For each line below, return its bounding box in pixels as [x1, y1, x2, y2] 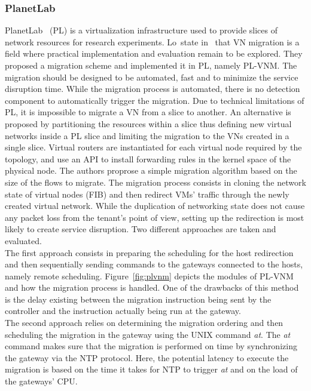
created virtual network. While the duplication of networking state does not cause [5, 199, 305, 212]
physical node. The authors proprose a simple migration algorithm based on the [5, 164, 297, 177]
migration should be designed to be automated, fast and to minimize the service [5, 70, 298, 83]
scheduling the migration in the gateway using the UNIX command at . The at [5, 328, 291, 340]
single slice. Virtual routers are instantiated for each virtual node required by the [5, 141, 302, 153]
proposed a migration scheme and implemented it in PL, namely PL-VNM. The [5, 59, 297, 71]
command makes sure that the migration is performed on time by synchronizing [5, 340, 297, 352]
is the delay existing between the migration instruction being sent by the [5, 293, 272, 305]
